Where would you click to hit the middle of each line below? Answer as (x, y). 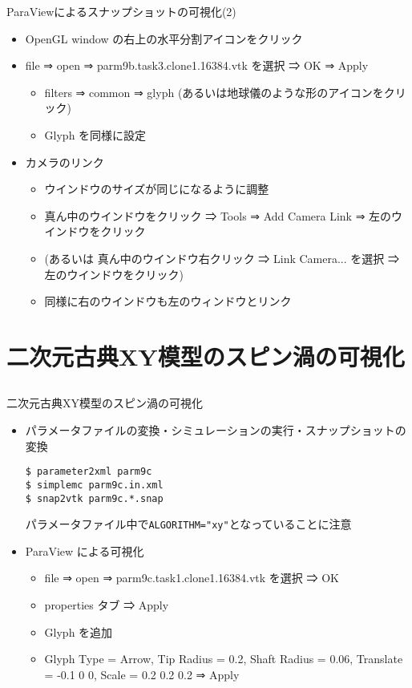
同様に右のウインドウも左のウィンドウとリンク (168, 301)
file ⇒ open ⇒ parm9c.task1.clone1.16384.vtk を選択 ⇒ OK (192, 578)
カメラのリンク (65, 162)
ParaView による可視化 (85, 550)
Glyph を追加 (79, 631)
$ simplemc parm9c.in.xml (94, 485)
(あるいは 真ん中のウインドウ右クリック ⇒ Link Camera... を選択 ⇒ (222, 258)
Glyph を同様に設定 (95, 134)
